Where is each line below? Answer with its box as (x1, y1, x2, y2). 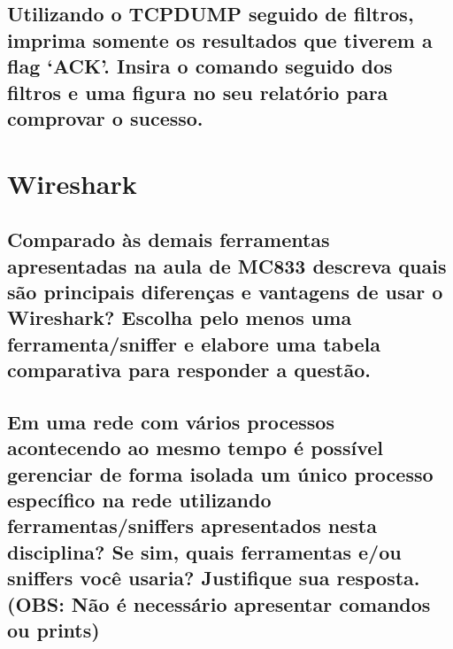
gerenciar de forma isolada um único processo (7, 460, 434, 487)
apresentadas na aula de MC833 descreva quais (7, 251, 447, 279)
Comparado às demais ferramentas (7, 226, 330, 253)
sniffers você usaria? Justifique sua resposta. (7, 564, 420, 591)
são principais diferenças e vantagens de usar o (7, 277, 443, 305)
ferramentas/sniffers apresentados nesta (7, 512, 377, 539)
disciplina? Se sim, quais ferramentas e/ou (7, 537, 402, 565)
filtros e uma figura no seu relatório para (7, 78, 388, 105)
